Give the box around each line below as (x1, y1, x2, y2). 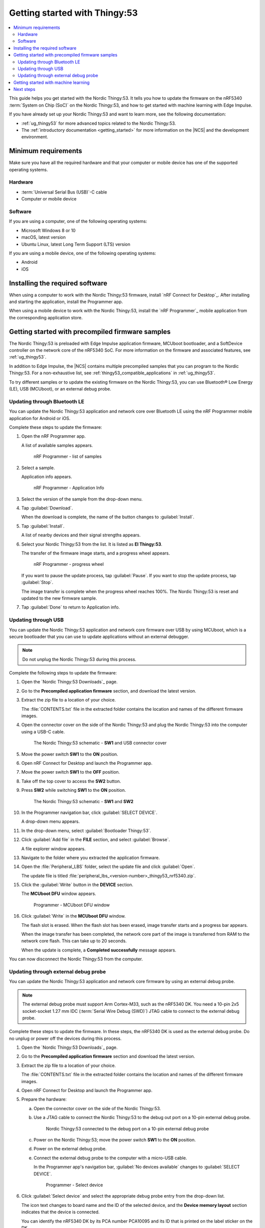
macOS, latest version (21, 234, 66, 240)
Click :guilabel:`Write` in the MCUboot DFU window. (21, 913, 126, 919)
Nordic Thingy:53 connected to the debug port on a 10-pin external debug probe (46, 1125, 209, 1132)
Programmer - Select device (46, 1182, 103, 1188)
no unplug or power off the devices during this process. (9, 1035, 122, 1041)
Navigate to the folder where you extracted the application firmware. (21, 855, 160, 861)
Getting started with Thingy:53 (9, 7, 138, 18)
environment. (21, 134, 49, 140)
